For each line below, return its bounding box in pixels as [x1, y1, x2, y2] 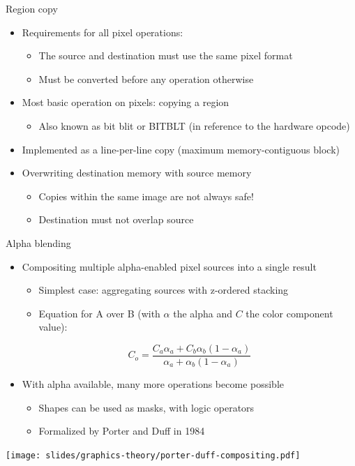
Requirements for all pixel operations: [22, 24, 183, 39]
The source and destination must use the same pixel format [38, 48, 293, 63]
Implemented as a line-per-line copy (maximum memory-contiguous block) [22, 142, 340, 156]
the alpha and [173, 306, 233, 320]
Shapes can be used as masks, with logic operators [38, 400, 255, 414]
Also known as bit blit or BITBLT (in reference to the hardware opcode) [38, 118, 350, 133]
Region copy [6, 1, 58, 15]
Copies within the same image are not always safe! [38, 188, 254, 203]
